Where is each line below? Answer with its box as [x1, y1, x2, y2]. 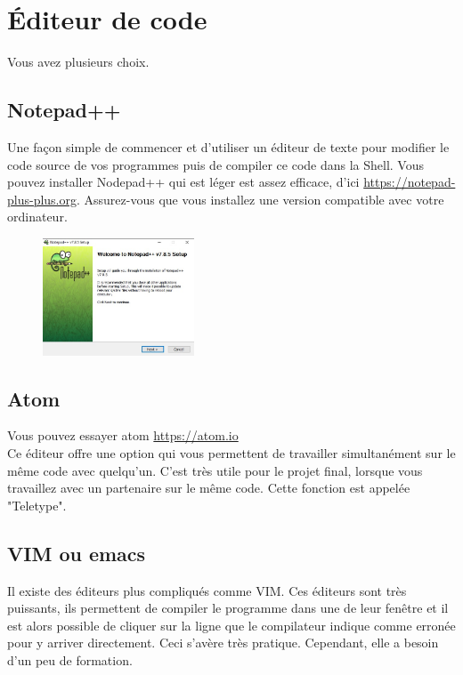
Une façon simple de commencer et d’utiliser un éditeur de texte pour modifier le [7, 137, 450, 156]
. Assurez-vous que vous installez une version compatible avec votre [77, 189, 444, 208]
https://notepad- [363, 173, 456, 191]
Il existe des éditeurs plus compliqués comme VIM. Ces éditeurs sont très [7, 581, 407, 599]
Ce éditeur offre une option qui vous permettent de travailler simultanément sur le [7, 443, 456, 462]
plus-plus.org [7, 189, 77, 208]
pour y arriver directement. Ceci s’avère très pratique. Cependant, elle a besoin [7, 633, 439, 652]
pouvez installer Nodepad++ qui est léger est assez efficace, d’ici [7, 173, 360, 191]
